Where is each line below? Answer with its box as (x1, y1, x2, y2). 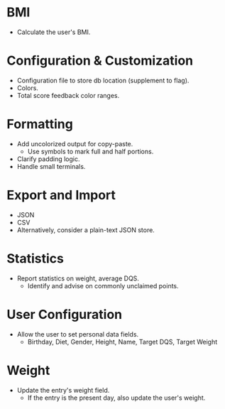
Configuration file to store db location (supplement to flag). (16, 76, 190, 84)
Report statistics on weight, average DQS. (16, 274, 140, 283)
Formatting (6, 116, 74, 132)
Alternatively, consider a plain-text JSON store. (16, 225, 155, 234)
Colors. (16, 83, 38, 92)
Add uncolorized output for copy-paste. (16, 139, 133, 148)
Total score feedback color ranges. (16, 91, 120, 99)
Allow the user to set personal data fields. (16, 329, 139, 338)
